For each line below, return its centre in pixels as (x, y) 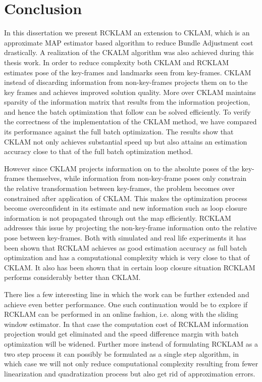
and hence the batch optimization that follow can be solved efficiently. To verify (127, 111)
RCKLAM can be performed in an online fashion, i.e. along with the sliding (121, 314)
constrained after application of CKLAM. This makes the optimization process (126, 198)
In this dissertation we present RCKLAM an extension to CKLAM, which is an (127, 33)
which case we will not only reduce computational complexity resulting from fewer (131, 364)
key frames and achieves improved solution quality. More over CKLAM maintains (130, 92)
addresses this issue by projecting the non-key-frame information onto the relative (130, 228)
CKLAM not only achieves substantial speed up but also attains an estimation (126, 141)
